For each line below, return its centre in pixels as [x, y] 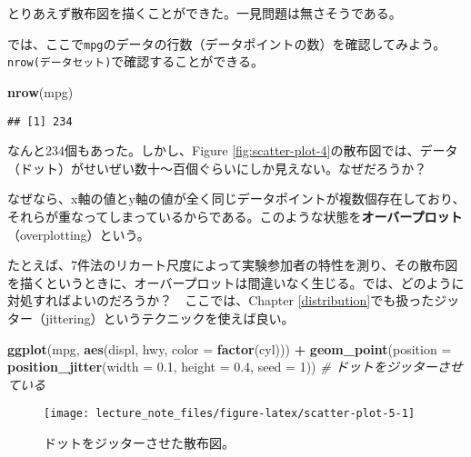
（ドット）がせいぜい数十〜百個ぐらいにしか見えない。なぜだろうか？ [217, 168]
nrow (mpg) [40, 91]
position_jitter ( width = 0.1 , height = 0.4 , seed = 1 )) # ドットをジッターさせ [235, 367]
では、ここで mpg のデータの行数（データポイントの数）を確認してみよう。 [227, 43]
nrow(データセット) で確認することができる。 [136, 61]
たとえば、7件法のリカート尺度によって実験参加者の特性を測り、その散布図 [233, 265]
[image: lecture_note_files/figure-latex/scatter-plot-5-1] [230, 414]
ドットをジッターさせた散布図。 [139, 442]
